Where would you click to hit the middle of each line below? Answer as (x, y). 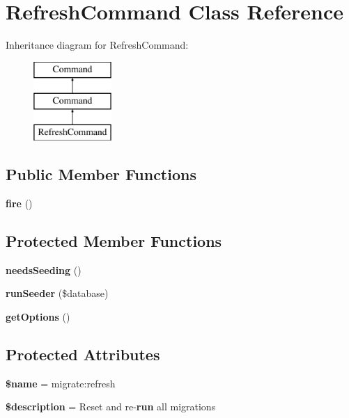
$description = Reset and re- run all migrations (111, 407)
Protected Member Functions (114, 240)
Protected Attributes (83, 354)
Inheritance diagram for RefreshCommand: (97, 45)
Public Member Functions (101, 174)
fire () (19, 203)
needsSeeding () (44, 270)
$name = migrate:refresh (61, 383)
